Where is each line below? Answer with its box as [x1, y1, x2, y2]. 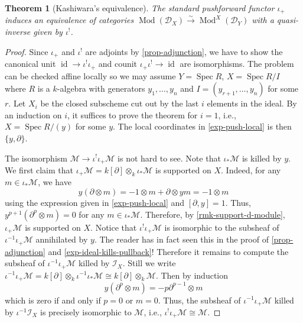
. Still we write [122, 257, 176, 269]
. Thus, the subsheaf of [158, 293, 241, 306]
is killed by [242, 151, 282, 164]
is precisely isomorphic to [40, 305, 132, 318]
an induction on [5, 108, 62, 121]
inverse [5, 25, 31, 38]
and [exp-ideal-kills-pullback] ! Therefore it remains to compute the [48, 245, 289, 257]
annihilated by [35, 233, 88, 246]
